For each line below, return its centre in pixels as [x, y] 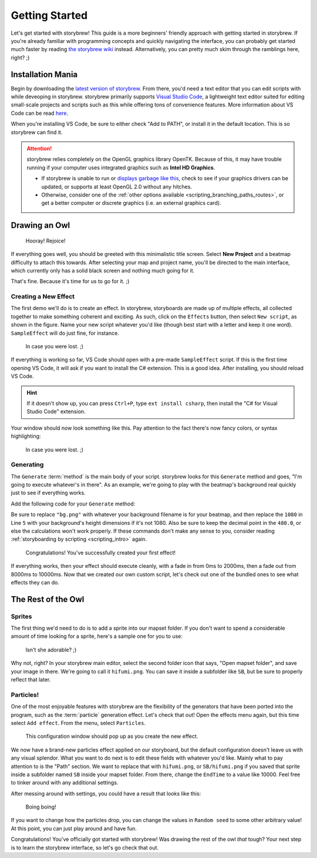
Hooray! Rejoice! [45, 241]
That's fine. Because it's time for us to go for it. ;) [70, 281]
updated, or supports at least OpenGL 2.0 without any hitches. [117, 187]
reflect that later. [31, 680]
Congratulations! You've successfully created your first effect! [101, 553]
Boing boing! [41, 807]
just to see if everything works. [48, 493]
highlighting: [26, 436]
